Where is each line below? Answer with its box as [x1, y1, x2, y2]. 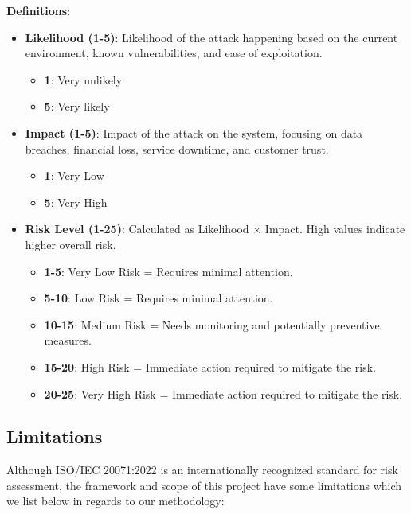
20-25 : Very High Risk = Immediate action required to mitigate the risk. [44, 385, 403, 402]
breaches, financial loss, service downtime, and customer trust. [25, 140, 329, 157]
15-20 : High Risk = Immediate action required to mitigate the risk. [44, 358, 376, 375]
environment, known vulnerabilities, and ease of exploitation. [25, 45, 323, 61]
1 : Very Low [44, 167, 104, 184]
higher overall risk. [25, 236, 116, 252]
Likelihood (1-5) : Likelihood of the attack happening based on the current [25, 29, 398, 45]
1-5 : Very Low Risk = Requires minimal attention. [44, 263, 293, 279]
